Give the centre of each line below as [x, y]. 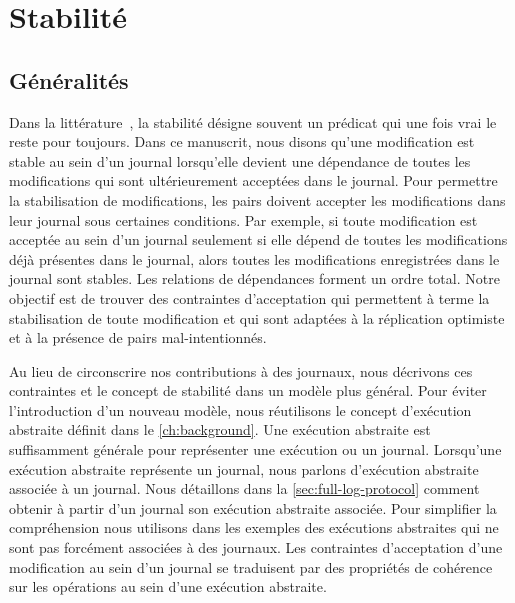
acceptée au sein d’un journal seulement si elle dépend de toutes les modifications [258, 239]
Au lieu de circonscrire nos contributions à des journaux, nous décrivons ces [241, 370]
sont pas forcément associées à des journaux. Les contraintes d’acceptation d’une [256, 547]
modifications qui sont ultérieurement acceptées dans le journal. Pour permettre [253, 180]
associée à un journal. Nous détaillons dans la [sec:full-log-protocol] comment [244, 488]
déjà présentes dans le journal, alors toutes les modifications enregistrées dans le [254, 258]
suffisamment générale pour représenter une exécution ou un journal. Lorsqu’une [255, 449]
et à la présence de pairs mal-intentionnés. [138, 337]
